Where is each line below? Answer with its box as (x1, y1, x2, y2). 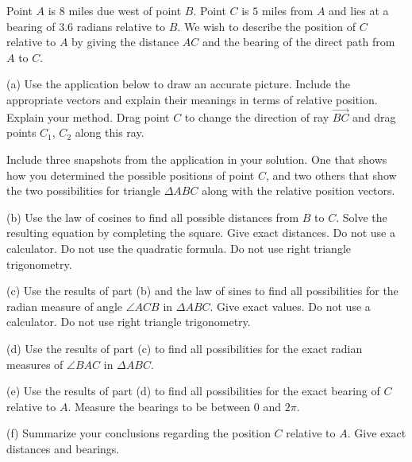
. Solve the (336, 208, 387, 225)
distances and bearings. (6, 440, 120, 456)
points (6, 124, 37, 141)
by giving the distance (71, 33, 179, 50)
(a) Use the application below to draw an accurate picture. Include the (6, 76, 351, 92)
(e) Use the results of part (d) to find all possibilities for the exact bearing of (6, 382, 380, 399)
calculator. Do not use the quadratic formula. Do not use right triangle (6, 239, 351, 256)
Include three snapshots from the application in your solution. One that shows (6, 150, 387, 167)
